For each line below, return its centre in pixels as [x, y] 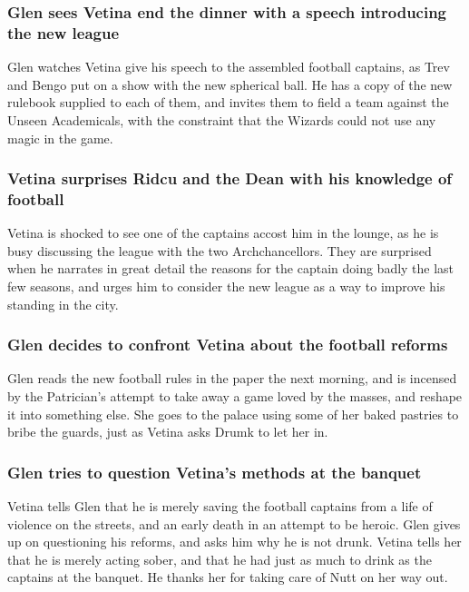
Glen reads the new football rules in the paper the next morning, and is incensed [232, 378]
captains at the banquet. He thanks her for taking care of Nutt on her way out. [228, 577]
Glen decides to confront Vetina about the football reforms [228, 345]
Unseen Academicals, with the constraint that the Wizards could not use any [222, 119]
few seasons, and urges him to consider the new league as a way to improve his [226, 286]
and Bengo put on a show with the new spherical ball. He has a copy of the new [230, 84]
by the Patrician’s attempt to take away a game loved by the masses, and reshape [235, 396]
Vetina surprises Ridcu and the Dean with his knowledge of [230, 178]
